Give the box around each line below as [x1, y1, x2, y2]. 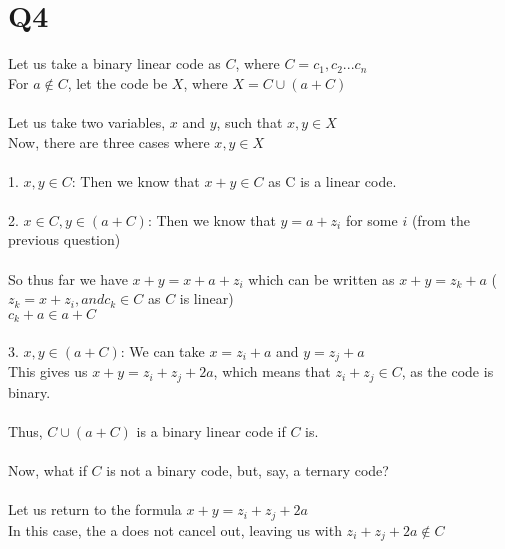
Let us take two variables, [8, 111, 166, 132]
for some [345, 209, 398, 230]
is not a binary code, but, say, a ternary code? [106, 460, 389, 481]
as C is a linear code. [268, 170, 397, 191]
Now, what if [8, 460, 87, 481]
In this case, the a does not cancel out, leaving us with [8, 519, 342, 540]
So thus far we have [8, 268, 128, 289]
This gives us [8, 361, 88, 382]
